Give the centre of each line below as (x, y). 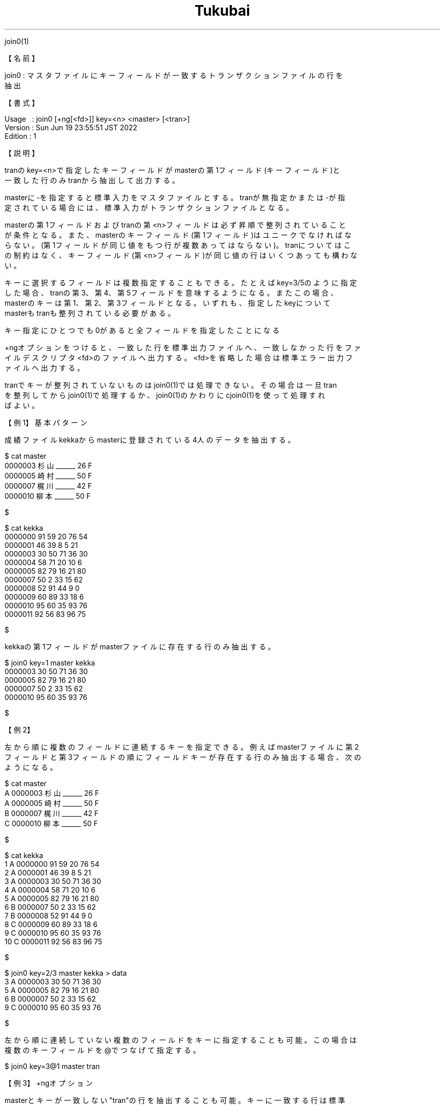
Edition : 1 (21, 136)
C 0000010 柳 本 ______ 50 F (51, 823)
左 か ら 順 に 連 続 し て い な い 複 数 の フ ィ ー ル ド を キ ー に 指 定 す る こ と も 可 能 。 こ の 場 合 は (181, 1040)
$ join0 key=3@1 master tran (52, 1066)
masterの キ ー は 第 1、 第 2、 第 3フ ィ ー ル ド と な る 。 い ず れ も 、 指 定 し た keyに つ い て (168, 303)
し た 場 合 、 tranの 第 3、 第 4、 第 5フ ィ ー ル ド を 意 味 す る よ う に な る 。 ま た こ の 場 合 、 (171, 292)
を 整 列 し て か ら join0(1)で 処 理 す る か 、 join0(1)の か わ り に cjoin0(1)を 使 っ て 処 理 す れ (165, 395)
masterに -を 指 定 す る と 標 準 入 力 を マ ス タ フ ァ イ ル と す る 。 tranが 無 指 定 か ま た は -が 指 (175, 197)
